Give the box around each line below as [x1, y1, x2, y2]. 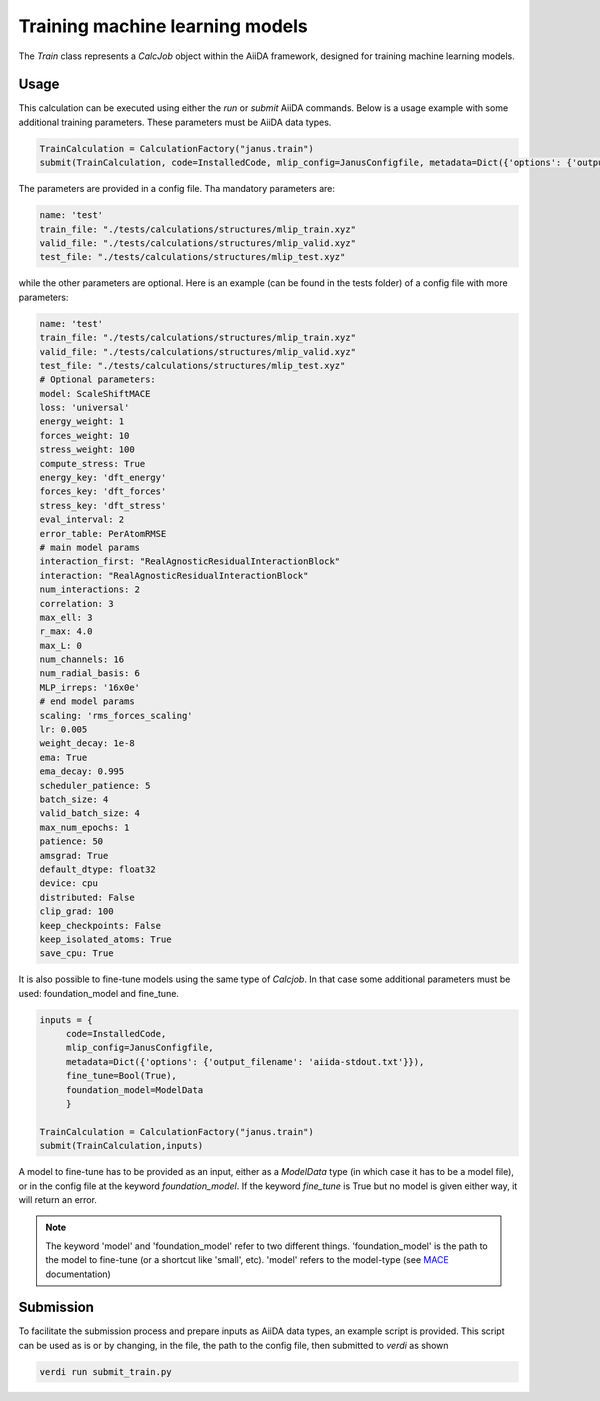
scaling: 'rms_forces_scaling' [39, 710, 194, 721]
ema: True [39, 751, 88, 763]
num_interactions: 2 [39, 584, 140, 595]
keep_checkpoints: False [39, 920, 162, 931]
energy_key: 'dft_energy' [39, 472, 167, 484]
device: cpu [39, 878, 99, 889]
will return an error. [18, 1193, 97, 1205]
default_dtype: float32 [39, 863, 157, 875]
